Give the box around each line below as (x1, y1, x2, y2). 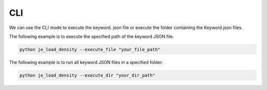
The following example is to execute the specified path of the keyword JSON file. (9, 33, 174, 39)
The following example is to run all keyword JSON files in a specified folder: (9, 59, 163, 65)
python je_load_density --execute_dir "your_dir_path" (19, 72, 155, 78)
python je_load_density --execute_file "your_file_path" (19, 47, 161, 52)
